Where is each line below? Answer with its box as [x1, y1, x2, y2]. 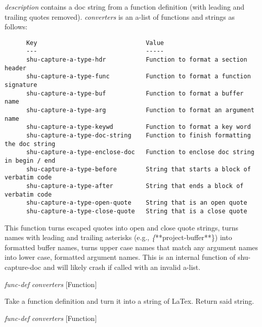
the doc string [5, 140, 56, 148]
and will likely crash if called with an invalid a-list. [43, 261, 201, 272]
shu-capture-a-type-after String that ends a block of [26, 182, 244, 190]
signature [5, 81, 37, 89]
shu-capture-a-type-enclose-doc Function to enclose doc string [26, 149, 254, 156]
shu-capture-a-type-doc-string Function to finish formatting [26, 132, 251, 139]
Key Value [26, 39, 164, 46]
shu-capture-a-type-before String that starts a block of [26, 165, 251, 173]
